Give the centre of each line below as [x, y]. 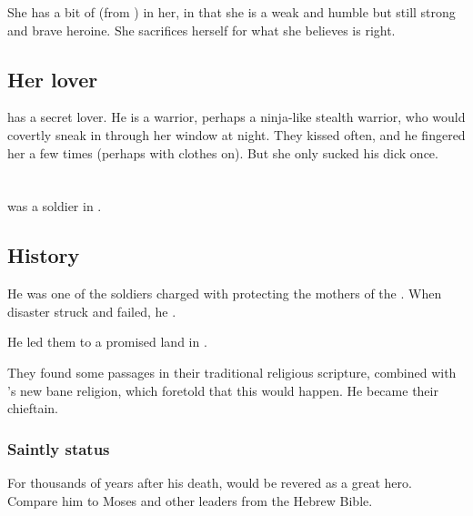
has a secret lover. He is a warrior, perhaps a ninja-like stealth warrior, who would [236, 117]
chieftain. [33, 408]
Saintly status [59, 448]
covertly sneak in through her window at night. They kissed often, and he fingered [236, 134]
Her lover [53, 79]
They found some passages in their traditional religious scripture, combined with [232, 372]
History [44, 255]
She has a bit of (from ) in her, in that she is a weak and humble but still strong [231, 12]
